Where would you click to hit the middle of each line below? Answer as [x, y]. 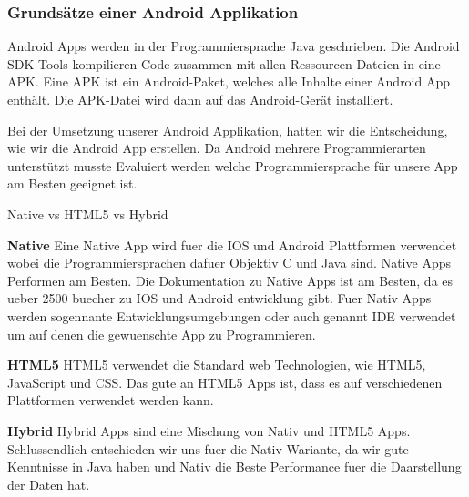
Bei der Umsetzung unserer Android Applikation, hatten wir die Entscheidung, [228, 130]
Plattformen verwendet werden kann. [111, 400]
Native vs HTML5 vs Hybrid [88, 213]
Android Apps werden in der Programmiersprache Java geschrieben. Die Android [234, 46]
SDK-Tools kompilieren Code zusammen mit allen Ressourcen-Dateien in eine [224, 63]
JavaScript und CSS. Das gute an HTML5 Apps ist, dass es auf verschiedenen [225, 382]
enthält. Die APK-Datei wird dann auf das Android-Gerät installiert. [200, 99]
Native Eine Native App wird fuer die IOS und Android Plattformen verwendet [232, 244]
